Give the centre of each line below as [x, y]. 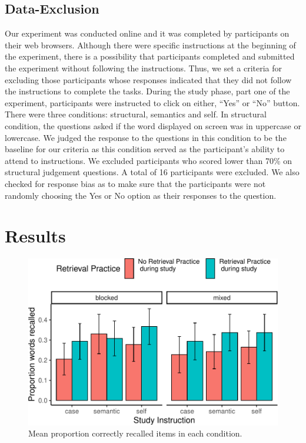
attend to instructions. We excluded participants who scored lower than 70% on [149, 160]
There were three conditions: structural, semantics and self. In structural [136, 114]
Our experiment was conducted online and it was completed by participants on [147, 33]
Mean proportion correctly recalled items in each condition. [135, 433]
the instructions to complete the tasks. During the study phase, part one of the [147, 91]
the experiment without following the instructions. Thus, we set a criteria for [144, 68]
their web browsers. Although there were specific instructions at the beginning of [150, 45]
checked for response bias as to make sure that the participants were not [135, 183]
